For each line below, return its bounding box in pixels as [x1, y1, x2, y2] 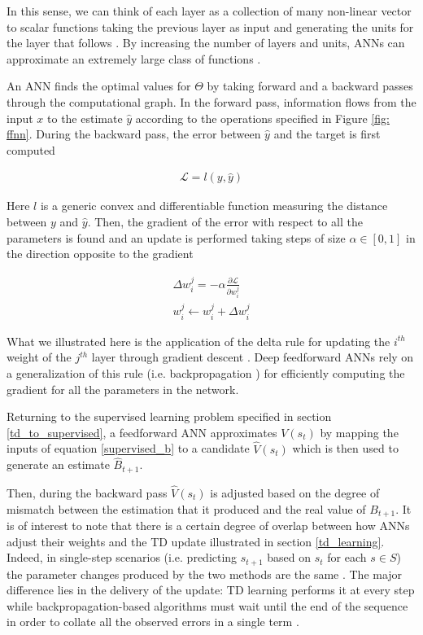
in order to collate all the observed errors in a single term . [7, 613, 299, 630]
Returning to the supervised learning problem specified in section [7, 408, 332, 425]
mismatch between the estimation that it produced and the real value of [7, 500, 366, 517]
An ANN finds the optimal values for [7, 77, 191, 94]
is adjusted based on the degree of [210, 484, 380, 501]
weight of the [7, 348, 72, 366]
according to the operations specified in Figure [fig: [135, 109, 390, 126]
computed [7, 141, 55, 158]
